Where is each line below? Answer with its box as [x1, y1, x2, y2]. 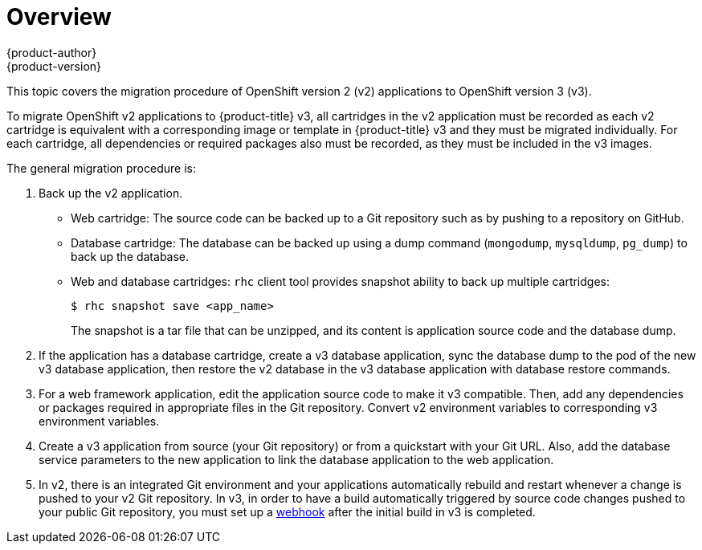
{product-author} [6, 45, 97, 59]
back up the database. [71, 249, 190, 263]
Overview [6, 3, 112, 31]
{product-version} [6, 59, 102, 73]
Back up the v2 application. [39, 185, 183, 200]
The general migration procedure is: [6, 161, 196, 175]
